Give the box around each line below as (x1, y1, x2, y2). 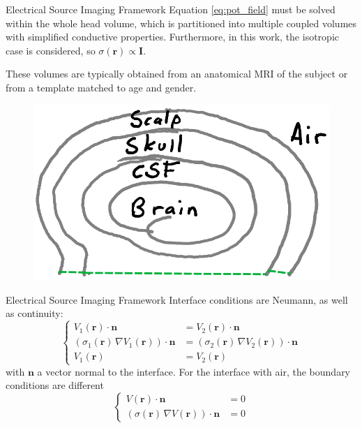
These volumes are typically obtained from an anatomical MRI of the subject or (6, 66, 348, 81)
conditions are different (6, 378, 104, 392)
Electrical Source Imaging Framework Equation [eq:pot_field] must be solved (6, 2, 335, 16)
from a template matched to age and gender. (6, 80, 197, 94)
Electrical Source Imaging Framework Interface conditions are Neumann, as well (6, 292, 348, 307)
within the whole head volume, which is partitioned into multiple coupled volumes (6, 15, 357, 30)
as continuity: (6, 306, 63, 320)
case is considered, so (6, 43, 96, 57)
